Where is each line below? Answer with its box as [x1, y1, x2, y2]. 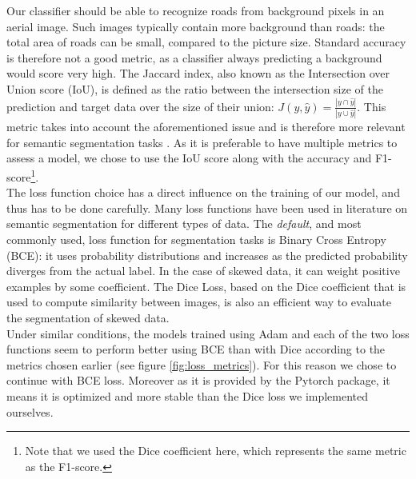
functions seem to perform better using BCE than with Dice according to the [6, 341, 386, 357]
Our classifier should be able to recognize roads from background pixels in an [6, 2, 385, 18]
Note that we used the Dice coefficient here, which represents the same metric [25, 442, 406, 459]
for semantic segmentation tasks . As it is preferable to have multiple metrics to [6, 134, 398, 150]
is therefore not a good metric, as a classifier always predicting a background [6, 49, 382, 66]
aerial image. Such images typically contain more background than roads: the [6, 18, 385, 34]
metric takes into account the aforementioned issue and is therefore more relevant [6, 118, 406, 135]
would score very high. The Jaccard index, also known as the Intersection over [6, 65, 390, 82]
